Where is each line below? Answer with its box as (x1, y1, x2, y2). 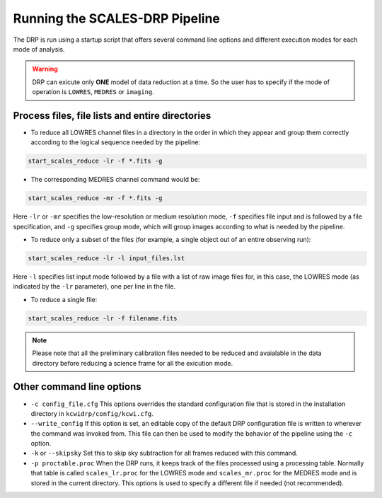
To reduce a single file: (30, 295, 98, 303)
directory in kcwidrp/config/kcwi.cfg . (30, 409, 154, 417)
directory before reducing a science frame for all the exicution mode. (32, 359, 233, 367)
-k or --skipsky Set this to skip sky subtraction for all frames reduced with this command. (30, 449, 299, 458)
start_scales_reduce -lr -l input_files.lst (28, 255, 185, 262)
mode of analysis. (13, 45, 65, 53)
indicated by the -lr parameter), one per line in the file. (13, 282, 176, 291)
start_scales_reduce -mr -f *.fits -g (28, 195, 163, 202)
